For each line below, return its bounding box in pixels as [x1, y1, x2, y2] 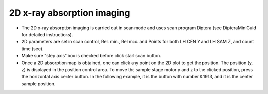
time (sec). [21, 45, 44, 52]
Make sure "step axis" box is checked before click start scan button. [21, 53, 161, 59]
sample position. [21, 80, 56, 87]
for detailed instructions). [21, 31, 73, 37]
